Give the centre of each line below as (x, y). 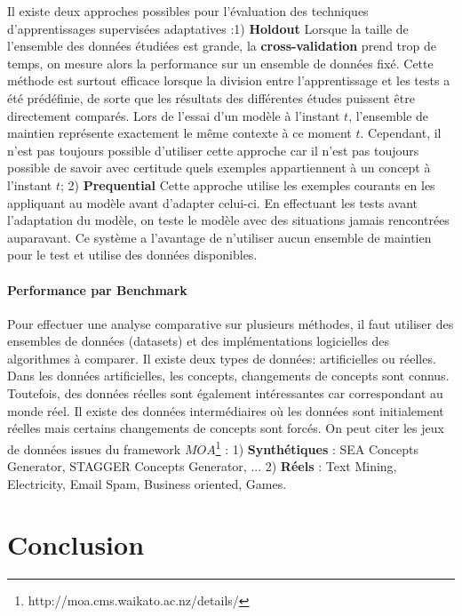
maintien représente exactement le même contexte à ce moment (179, 133)
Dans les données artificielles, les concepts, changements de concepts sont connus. (228, 376)
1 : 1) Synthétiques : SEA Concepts (317, 447)
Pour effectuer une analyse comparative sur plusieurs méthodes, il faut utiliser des (231, 323)
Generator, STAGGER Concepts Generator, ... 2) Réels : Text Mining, (202, 466)
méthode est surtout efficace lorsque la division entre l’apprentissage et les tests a (229, 80)
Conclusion (76, 544)
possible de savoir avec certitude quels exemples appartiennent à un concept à (219, 168)
